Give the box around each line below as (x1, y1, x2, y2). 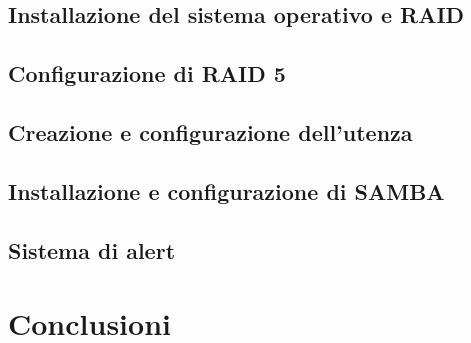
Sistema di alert (8, 234, 176, 265)
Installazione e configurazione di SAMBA (8, 175, 445, 206)
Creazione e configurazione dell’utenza (8, 116, 413, 147)
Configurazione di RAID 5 (8, 58, 286, 89)
